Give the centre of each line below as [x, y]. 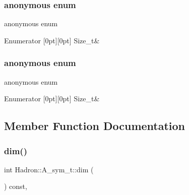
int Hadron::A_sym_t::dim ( [49, 169]
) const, [16, 186]
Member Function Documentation [95, 126]
